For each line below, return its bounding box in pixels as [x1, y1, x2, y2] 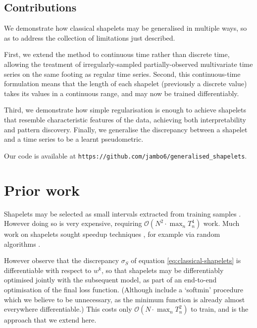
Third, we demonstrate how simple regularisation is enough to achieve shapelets [4, 105, 247, 115]
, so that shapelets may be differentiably [101, 265, 224, 275]
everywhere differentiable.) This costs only [4, 304, 132, 314]
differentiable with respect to [4, 265, 92, 275]
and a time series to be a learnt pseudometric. [4, 134, 144, 144]
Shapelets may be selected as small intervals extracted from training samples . [4, 208, 241, 219]
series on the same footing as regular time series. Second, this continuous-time [4, 68, 241, 79]
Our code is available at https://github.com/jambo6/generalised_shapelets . [4, 150, 247, 161]
